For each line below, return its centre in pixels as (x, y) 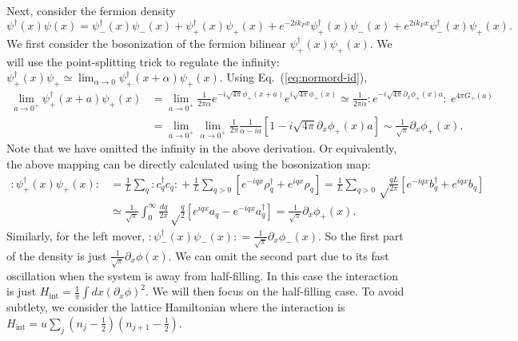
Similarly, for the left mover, (76, 235)
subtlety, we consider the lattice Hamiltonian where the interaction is (176, 307)
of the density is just (57, 255)
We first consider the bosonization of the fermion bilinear (147, 43)
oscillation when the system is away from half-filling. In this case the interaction (203, 275)
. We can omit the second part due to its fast (279, 255)
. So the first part (361, 235)
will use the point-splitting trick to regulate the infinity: (143, 61)
